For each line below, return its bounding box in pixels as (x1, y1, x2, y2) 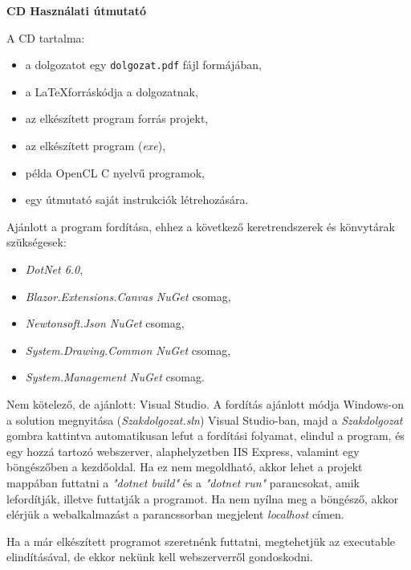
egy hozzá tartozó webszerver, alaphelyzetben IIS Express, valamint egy (6, 442, 360, 459)
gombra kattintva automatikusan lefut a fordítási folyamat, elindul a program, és (6, 427, 405, 444)
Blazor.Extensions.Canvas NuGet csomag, (25, 287, 231, 304)
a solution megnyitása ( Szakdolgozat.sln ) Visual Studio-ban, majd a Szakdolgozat (6, 411, 403, 428)
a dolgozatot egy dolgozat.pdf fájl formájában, (25, 56, 262, 73)
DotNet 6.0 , (25, 261, 83, 277)
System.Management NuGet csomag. (25, 368, 205, 385)
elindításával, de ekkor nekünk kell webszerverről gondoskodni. (6, 548, 313, 565)
